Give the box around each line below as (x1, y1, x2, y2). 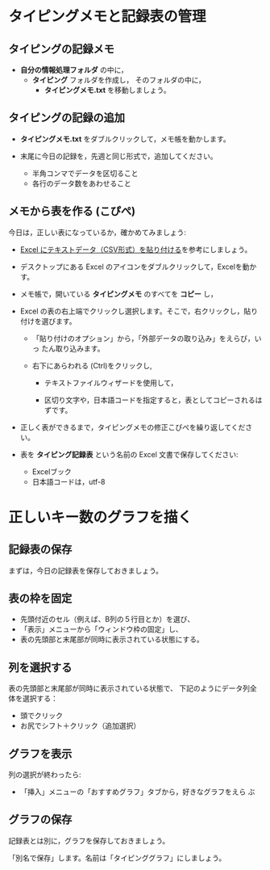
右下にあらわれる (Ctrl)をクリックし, (31, 360, 152, 370)
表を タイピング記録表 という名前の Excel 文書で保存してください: (19, 449, 239, 459)
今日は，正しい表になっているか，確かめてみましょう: (8, 227, 187, 237)
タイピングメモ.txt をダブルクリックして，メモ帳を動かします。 (19, 134, 231, 144)
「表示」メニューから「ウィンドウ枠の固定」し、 (19, 624, 183, 634)
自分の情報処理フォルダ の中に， (19, 65, 129, 74)
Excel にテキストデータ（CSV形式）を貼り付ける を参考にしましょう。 (19, 244, 252, 254)
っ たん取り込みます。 (31, 343, 105, 353)
